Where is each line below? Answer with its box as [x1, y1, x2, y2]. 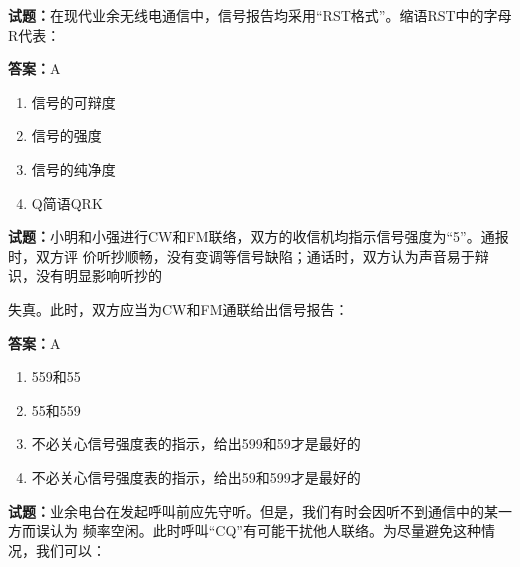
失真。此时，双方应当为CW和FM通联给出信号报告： [8, 298, 349, 319]
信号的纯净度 [31, 158, 116, 179]
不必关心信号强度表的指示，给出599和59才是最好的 [31, 433, 361, 454]
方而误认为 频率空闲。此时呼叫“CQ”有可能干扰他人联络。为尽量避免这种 [8, 520, 481, 541]
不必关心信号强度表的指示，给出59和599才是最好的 [31, 466, 361, 487]
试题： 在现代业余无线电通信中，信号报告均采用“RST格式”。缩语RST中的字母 [8, 5, 512, 25]
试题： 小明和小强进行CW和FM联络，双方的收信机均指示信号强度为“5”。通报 [8, 226, 509, 247]
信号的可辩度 [31, 91, 116, 112]
